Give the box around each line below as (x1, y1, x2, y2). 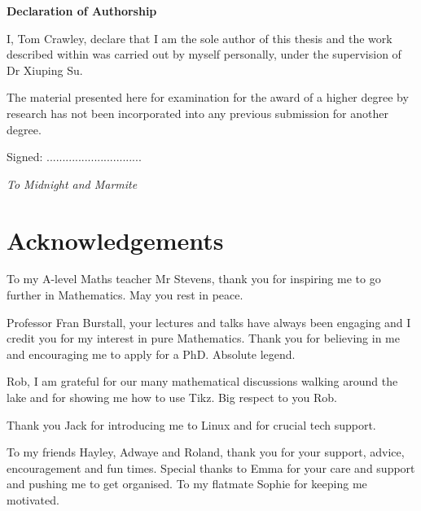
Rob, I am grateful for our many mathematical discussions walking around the (7, 373, 398, 390)
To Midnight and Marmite (7, 175, 138, 192)
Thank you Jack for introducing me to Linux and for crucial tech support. (7, 416, 376, 433)
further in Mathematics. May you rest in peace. (7, 286, 243, 304)
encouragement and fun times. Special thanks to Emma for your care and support (7, 459, 415, 476)
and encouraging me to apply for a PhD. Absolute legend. (7, 345, 296, 362)
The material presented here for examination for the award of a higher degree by (7, 89, 409, 106)
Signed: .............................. (7, 148, 142, 165)
